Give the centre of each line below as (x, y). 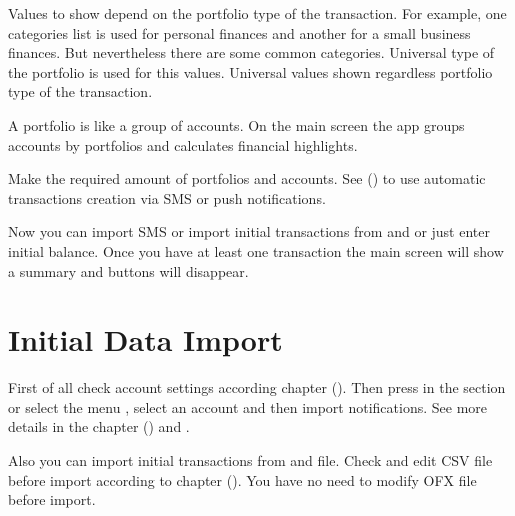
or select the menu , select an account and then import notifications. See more (248, 406)
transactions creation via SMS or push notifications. (167, 197)
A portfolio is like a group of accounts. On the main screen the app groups (236, 124)
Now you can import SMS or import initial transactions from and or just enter (249, 231)
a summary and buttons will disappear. (128, 270)
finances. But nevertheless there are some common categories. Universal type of (251, 52)
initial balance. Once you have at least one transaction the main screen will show (256, 250)
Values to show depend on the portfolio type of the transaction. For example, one (257, 13)
